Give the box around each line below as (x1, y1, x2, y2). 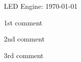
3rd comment (4, 50, 44, 60)
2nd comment (4, 34, 45, 44)
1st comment (4, 17, 43, 27)
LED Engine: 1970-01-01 (4, 1, 78, 11)
